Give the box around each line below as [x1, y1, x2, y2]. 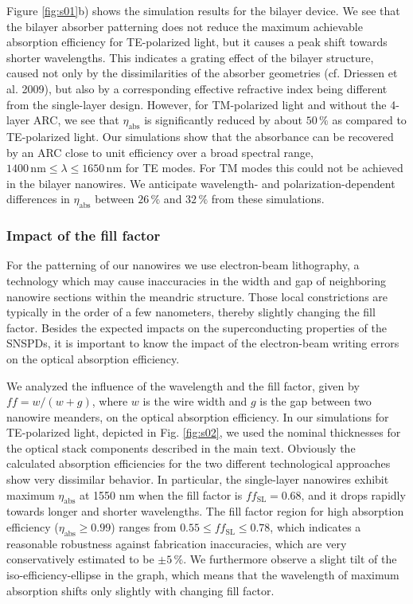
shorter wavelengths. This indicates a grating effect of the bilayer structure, [6, 49, 374, 65]
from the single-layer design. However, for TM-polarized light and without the [6, 96, 387, 112]
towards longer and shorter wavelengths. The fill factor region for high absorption [6, 503, 404, 520]
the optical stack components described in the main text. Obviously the [6, 439, 356, 456]
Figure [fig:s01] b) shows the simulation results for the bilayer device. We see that [6, 2, 400, 18]
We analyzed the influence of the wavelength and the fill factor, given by [6, 377, 360, 394]
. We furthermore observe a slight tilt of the [183, 551, 397, 567]
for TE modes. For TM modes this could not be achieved [125, 159, 403, 176]
